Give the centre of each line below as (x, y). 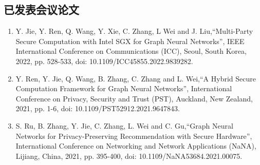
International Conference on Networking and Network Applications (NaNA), (136, 146)
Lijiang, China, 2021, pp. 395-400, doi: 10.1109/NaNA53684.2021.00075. (129, 156)
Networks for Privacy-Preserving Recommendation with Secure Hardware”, (134, 136)
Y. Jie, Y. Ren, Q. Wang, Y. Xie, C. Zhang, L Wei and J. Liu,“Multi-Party (134, 31)
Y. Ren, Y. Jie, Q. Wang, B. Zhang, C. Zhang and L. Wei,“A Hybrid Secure (136, 78)
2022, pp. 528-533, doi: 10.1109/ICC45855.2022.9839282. (104, 61)
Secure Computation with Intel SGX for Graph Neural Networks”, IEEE (130, 41)
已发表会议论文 (41, 9)
